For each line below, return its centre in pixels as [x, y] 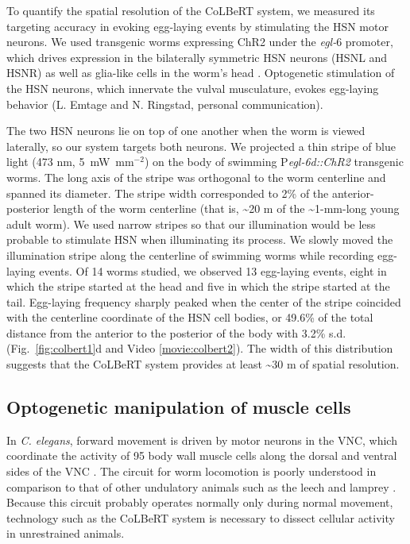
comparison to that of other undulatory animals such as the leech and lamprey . [201, 486]
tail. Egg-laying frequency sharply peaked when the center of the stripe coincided [204, 301]
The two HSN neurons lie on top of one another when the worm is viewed [186, 131]
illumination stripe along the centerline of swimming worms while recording [190, 255]
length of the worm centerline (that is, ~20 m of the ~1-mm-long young [226, 208]
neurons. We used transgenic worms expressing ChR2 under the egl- [172, 42]
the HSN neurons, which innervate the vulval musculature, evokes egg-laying [193, 88]
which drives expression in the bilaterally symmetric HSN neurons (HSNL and [197, 57]
